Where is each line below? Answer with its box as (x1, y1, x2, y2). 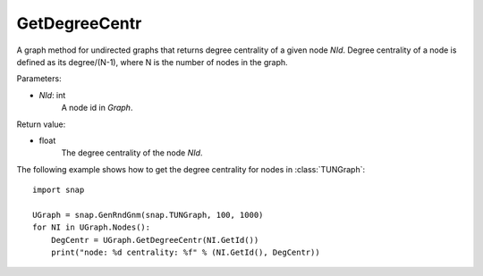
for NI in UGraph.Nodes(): (32, 222, 151, 232)
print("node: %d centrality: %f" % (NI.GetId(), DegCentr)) (50, 247, 321, 258)
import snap (32, 185, 85, 196)
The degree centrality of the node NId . (61, 147, 203, 158)
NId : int (38, 89, 66, 100)
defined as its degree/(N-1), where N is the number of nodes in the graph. (16, 56, 288, 67)
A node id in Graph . (61, 103, 133, 113)
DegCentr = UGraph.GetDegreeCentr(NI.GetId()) (50, 235, 259, 245)
